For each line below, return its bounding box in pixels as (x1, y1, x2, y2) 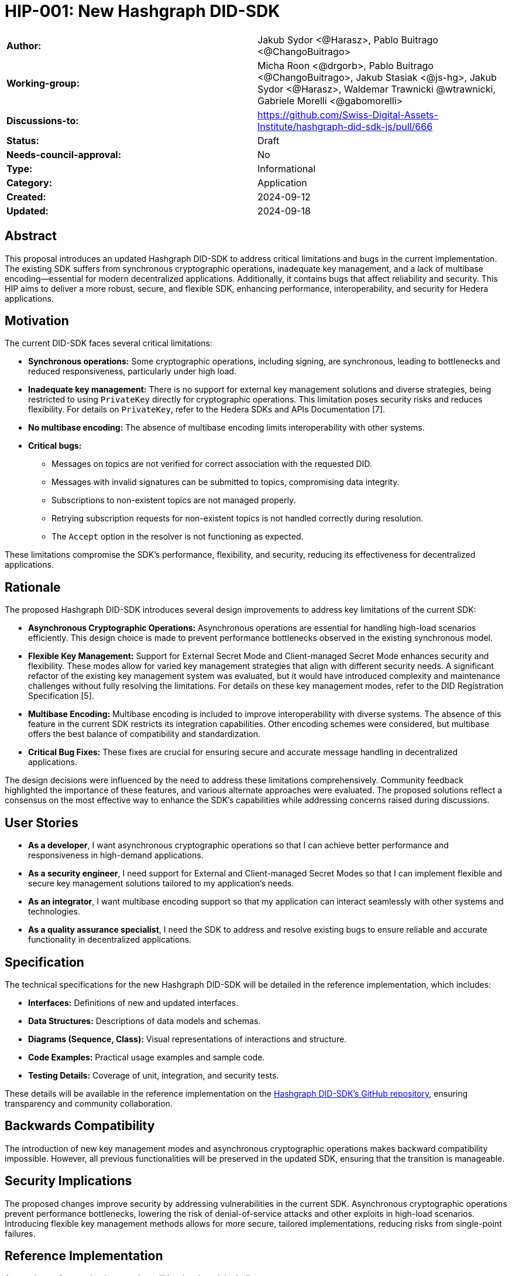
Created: (6, 190, 46, 203)
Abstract (5, 228, 57, 244)
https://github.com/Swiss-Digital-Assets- (257, 108, 438, 121)
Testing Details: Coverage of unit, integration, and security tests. (28, 1070, 279, 1080)
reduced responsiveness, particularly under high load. (28, 366, 236, 377)
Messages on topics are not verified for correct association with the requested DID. (51, 459, 372, 469)
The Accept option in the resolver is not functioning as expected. (51, 531, 304, 542)
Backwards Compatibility (5, 1118, 155, 1134)
